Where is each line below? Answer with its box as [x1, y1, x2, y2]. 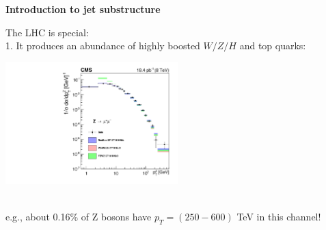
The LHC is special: [5, 25, 89, 39]
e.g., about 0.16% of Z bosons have [5, 209, 152, 224]
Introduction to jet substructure [5, 2, 161, 16]
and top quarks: [239, 38, 306, 53]
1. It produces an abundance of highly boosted [5, 38, 200, 53]
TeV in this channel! [236, 209, 321, 224]
